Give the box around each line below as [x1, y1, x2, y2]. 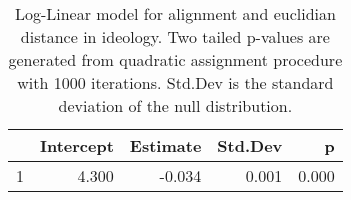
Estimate [129, 134, 202, 157]
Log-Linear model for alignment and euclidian [14, 2, 336, 25]
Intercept [40, 134, 114, 157]
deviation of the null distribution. [58, 94, 293, 117]
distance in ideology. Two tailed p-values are [20, 25, 330, 48]
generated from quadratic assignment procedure [8, 48, 343, 71]
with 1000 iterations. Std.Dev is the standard [17, 71, 334, 94]
